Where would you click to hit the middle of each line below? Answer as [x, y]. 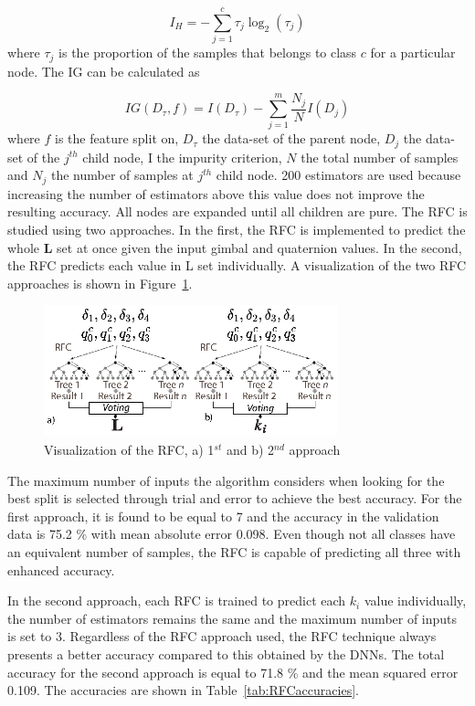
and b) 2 [250, 450]
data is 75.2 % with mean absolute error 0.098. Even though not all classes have [232, 534]
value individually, [415, 601]
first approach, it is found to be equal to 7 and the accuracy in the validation [223, 516]
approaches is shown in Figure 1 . [100, 283]
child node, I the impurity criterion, [182, 157]
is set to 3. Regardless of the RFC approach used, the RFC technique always [222, 636]
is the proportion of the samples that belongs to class [208, 53]
